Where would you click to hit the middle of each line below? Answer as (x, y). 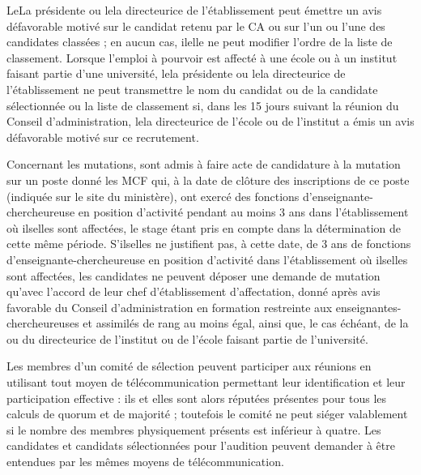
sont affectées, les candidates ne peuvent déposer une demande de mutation (193, 275)
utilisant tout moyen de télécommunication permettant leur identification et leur (206, 382)
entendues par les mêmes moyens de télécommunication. (145, 462)
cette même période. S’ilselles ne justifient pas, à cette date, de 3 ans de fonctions (209, 244)
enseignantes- (368, 307)
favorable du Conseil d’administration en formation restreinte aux (170, 307)
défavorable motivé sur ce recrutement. (103, 137)
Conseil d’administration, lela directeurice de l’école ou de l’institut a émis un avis (210, 121)
